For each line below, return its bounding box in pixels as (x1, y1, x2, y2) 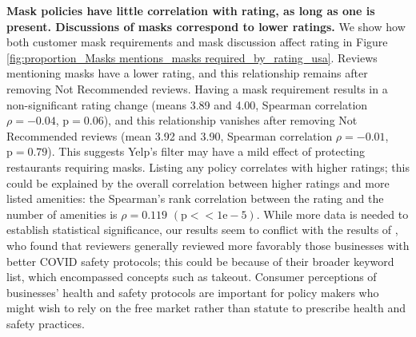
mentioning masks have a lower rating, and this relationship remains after (6, 65, 368, 81)
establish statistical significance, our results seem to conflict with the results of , (6, 221, 398, 238)
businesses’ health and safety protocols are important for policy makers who (6, 283, 379, 300)
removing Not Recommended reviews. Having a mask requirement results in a (6, 80, 388, 97)
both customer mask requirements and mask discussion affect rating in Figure (6, 34, 388, 50)
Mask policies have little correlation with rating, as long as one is (6, 2, 375, 18)
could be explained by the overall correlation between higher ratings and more (6, 174, 390, 191)
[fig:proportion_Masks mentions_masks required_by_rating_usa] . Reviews (6, 49, 378, 65)
